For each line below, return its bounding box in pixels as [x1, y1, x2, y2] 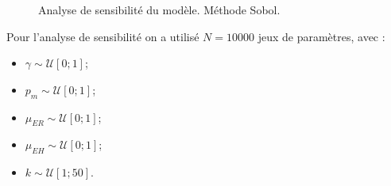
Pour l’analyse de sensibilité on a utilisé [6, 28, 199, 44]
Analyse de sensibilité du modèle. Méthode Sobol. [38, 2, 281, 17]
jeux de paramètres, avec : [257, 28, 385, 44]
